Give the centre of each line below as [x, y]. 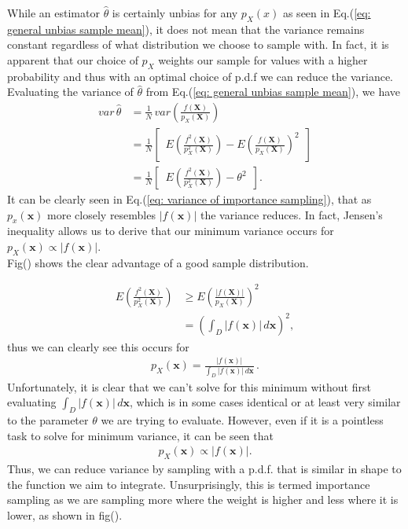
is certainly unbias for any [175, 13]
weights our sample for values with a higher [263, 59]
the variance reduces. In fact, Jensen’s [291, 214]
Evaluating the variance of [70, 92]
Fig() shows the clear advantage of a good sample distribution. [158, 262]
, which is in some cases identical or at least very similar [265, 402]
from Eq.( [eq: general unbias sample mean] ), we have [273, 92]
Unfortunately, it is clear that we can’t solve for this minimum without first [189, 386]
